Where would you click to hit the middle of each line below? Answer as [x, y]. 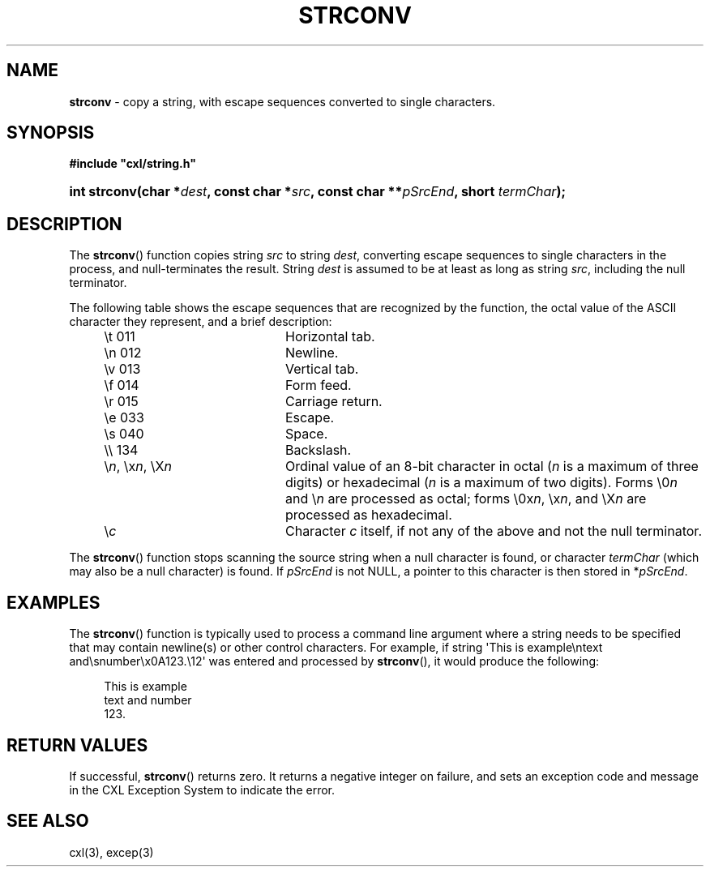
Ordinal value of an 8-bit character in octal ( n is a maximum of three [492, 466]
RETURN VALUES [77, 745]
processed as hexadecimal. [368, 515]
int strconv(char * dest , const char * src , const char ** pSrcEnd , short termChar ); [317, 192]
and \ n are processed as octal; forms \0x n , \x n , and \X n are [466, 499]
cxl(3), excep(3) [111, 852]
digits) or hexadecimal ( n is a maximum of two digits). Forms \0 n [481, 483]
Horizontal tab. [330, 337]
